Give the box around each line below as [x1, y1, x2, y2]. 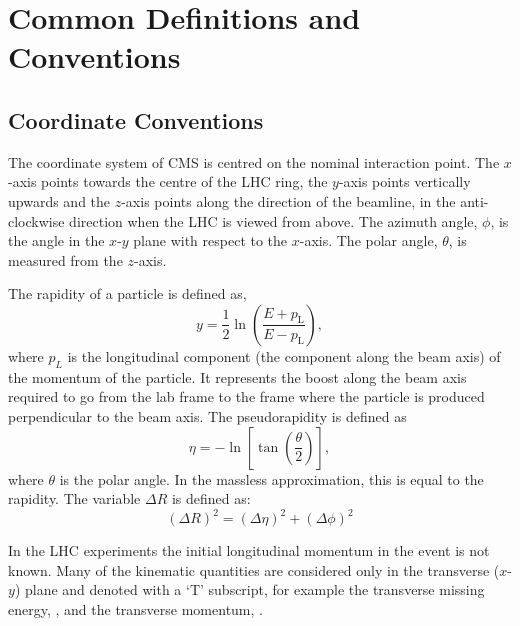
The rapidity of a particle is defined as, [8, 283, 247, 304]
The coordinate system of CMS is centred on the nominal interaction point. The [8, 151, 500, 172]
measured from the [8, 249, 123, 270]
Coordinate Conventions [8, 104, 264, 135]
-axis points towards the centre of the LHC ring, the [8, 171, 328, 192]
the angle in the [8, 230, 105, 251]
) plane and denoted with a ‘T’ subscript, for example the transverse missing [14, 579, 485, 600]
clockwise [8, 210, 65, 231]
